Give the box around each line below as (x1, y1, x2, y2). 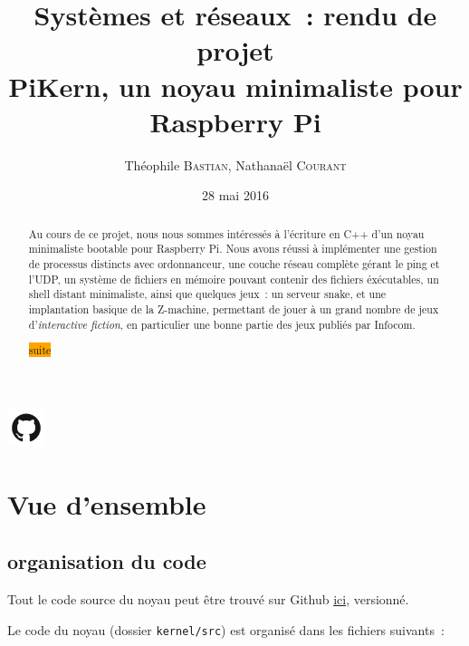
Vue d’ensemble (7, 485, 206, 522)
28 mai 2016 (202, 186, 269, 205)
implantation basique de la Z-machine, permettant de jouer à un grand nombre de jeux (28, 301, 439, 316)
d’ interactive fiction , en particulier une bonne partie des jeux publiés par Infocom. (28, 316, 416, 332)
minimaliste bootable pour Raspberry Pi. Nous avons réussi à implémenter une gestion (28, 241, 437, 256)
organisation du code (7, 547, 206, 575)
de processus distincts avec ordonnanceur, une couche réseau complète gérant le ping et (28, 256, 440, 271)
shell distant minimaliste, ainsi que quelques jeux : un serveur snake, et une (28, 286, 387, 302)
